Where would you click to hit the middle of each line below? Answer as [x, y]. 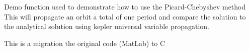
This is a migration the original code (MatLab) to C [85, 43]
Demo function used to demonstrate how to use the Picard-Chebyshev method [125, 6]
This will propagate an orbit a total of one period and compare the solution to [125, 16]
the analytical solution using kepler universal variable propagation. [107, 26]
